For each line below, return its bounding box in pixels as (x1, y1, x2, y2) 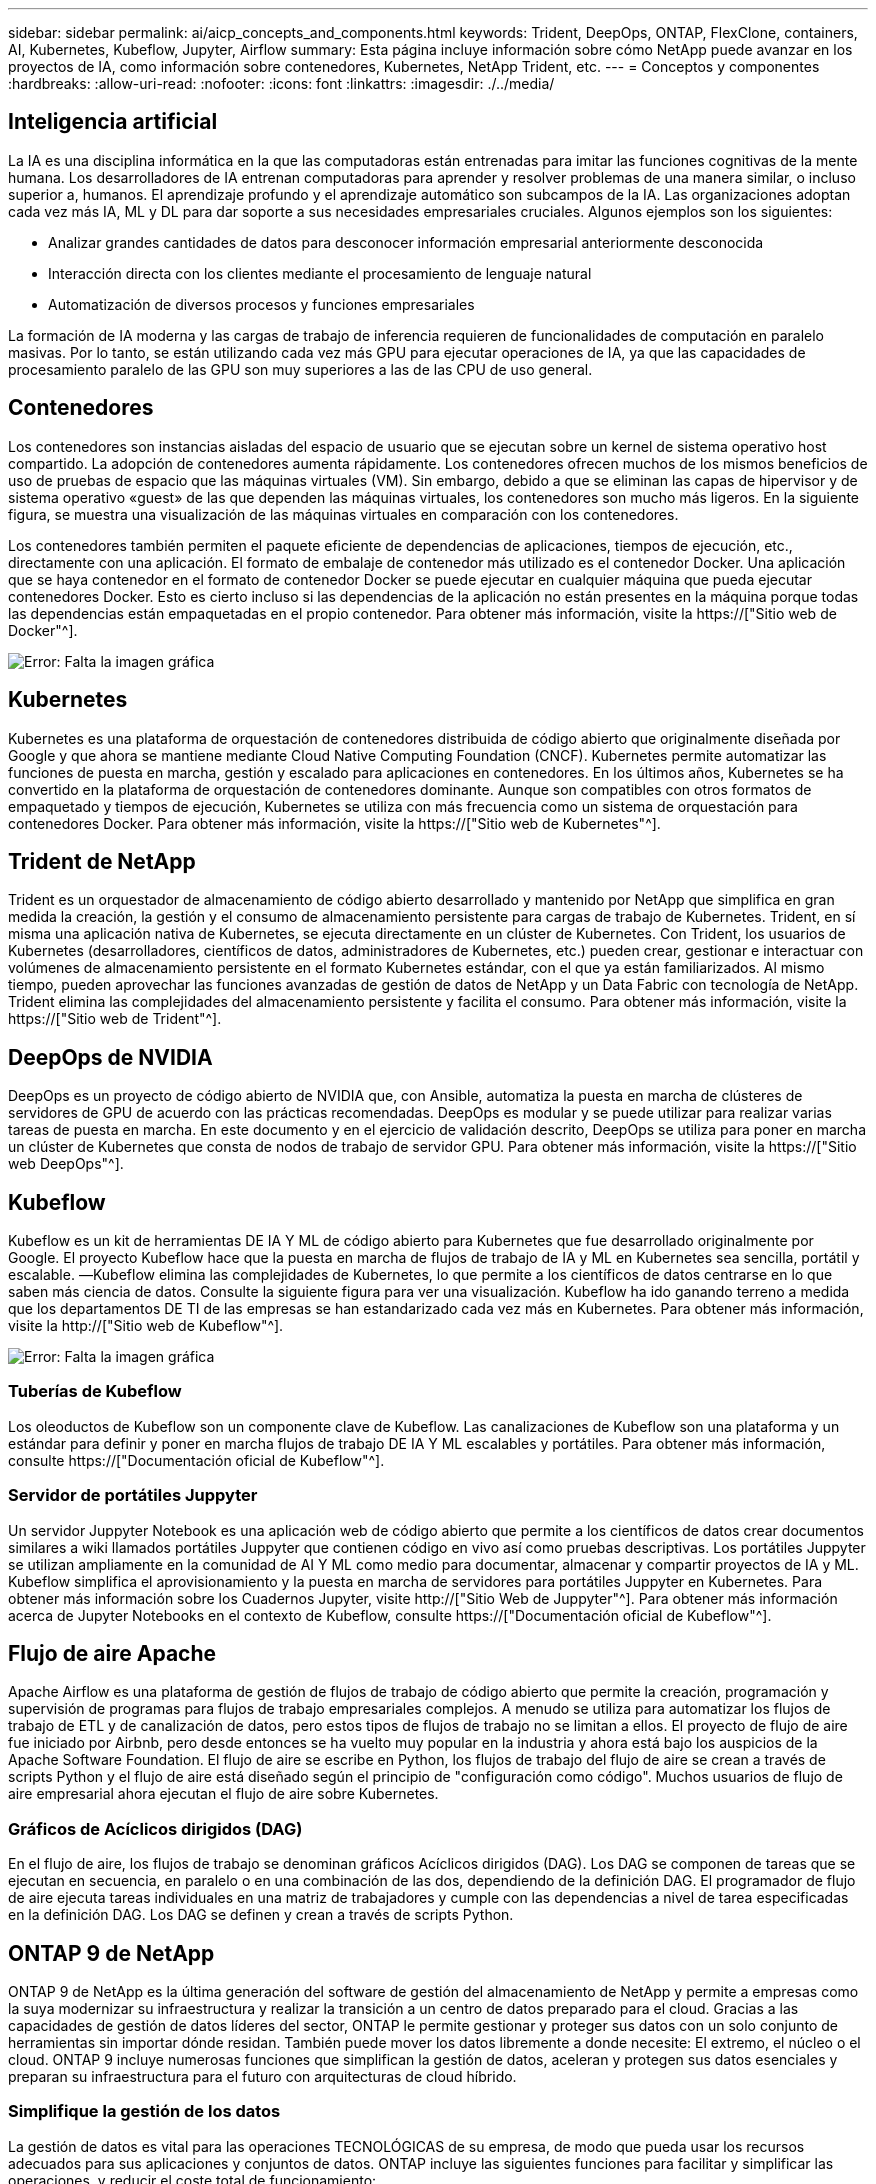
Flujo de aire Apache (8, 1640, 217, 1666)
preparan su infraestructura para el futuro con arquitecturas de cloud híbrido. (8, 2068, 517, 2085)
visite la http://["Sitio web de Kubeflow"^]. (8, 1317, 284, 1335)
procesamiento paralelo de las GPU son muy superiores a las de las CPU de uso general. (8, 360, 593, 378)
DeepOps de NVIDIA (8, 1044, 213, 1070)
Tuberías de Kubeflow (8, 1381, 182, 1402)
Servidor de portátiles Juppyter (8, 1485, 258, 1506)
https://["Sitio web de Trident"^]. (8, 1010, 222, 1028)
